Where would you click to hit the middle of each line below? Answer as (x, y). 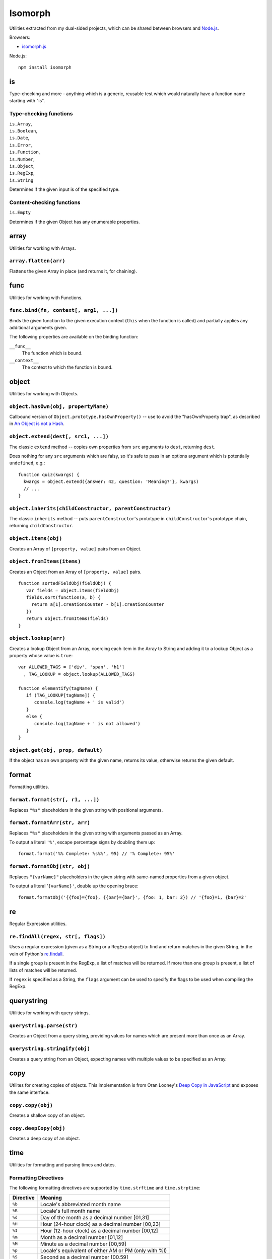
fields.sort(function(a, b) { (63, 597)
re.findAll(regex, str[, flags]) (57, 937)
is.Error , (21, 145)
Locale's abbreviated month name (81, 1204)
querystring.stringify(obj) (50, 1049)
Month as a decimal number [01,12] (82, 1237)
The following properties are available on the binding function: (74, 337)
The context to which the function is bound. (67, 367)
